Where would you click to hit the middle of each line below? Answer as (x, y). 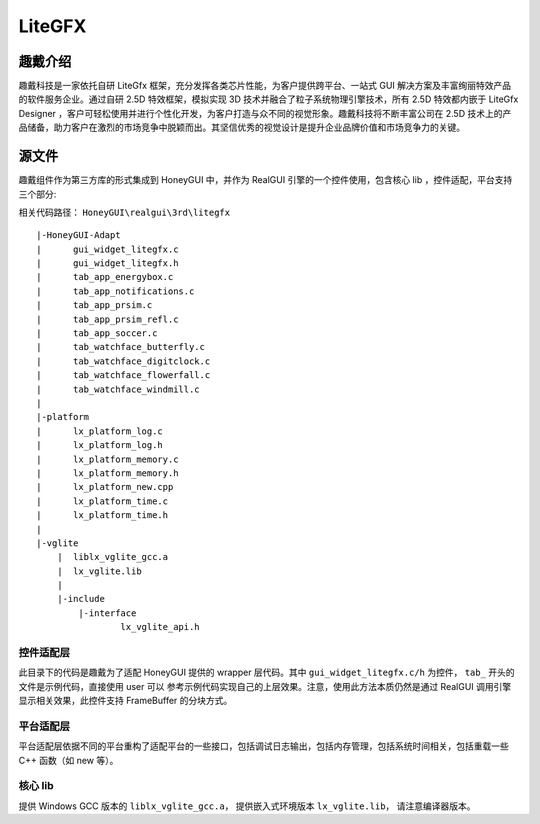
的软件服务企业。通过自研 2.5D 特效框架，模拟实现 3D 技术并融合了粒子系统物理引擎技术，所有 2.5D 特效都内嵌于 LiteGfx (268, 99)
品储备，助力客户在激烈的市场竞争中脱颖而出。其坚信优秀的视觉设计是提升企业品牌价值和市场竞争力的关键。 (241, 127)
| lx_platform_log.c (100, 431)
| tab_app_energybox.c (105, 277)
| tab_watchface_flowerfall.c (123, 375)
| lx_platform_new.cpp (105, 487)
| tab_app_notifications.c (115, 291)
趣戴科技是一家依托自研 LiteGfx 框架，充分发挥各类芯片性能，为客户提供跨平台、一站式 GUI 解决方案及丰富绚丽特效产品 (265, 86)
